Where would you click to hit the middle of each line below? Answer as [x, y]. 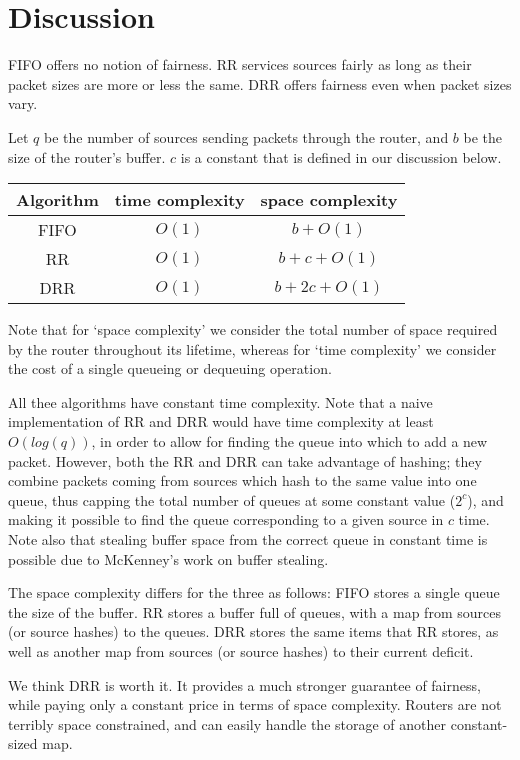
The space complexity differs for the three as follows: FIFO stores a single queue [254, 592]
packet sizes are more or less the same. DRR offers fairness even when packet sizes [260, 83]
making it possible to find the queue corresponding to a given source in [226, 519]
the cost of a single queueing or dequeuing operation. [170, 368]
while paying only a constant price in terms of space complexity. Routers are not [255, 704]
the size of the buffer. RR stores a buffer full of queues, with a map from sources [254, 611]
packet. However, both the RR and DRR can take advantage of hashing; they [245, 460]
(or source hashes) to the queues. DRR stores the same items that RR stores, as [253, 631]
